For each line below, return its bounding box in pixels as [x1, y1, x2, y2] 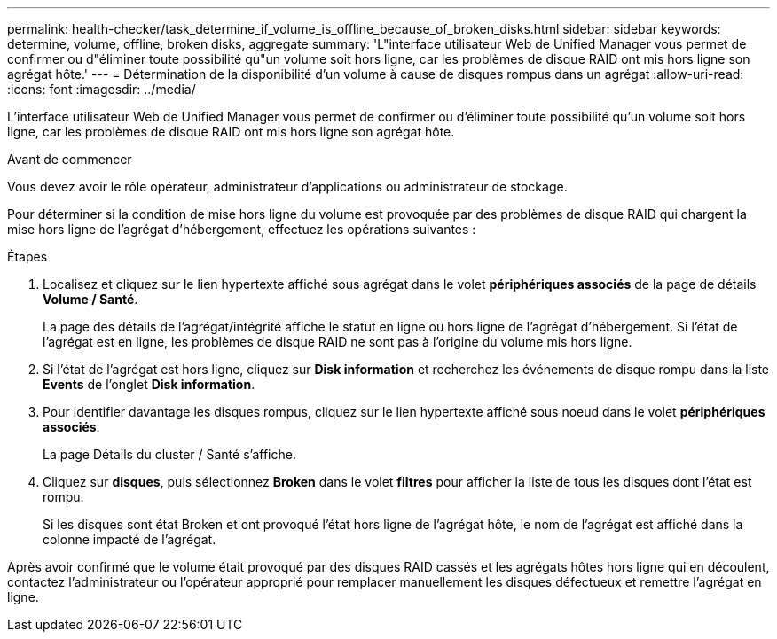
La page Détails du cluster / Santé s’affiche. [43, 447, 296, 462]
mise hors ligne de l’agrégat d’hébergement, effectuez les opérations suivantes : [7, 222, 476, 237]
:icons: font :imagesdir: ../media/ [7, 82, 196, 97]
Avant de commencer [7, 152, 132, 167]
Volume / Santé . [43, 292, 138, 307]
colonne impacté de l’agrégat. [43, 532, 216, 547]
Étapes [7, 249, 48, 264]
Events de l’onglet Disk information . [43, 377, 255, 392]
